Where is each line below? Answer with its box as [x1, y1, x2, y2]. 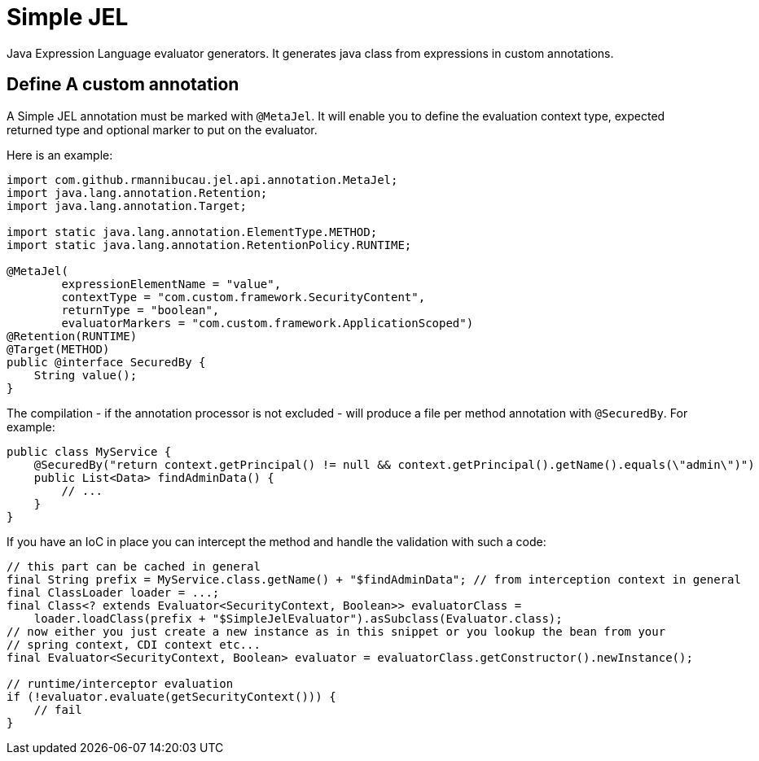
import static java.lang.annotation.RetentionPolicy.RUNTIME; [7, 238, 412, 251]
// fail [33, 702, 82, 716]
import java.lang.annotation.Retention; [7, 186, 268, 199]
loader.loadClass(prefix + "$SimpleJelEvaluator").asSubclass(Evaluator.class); [33, 611, 563, 625]
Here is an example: [7, 147, 113, 162]
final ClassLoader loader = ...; [7, 585, 220, 599]
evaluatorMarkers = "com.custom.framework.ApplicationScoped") [61, 316, 474, 330]
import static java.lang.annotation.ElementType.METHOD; [7, 225, 378, 238]
